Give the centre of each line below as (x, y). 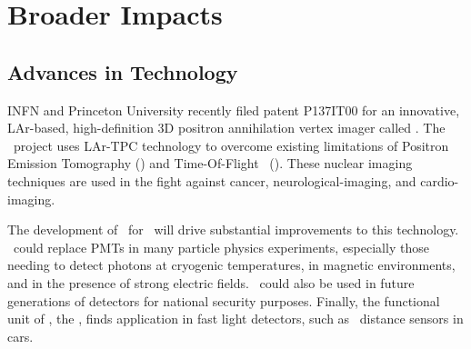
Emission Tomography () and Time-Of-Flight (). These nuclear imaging (210, 163)
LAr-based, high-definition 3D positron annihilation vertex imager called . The (226, 128)
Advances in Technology (123, 71)
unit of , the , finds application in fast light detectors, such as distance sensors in (235, 319)
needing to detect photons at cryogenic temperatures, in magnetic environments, (231, 265)
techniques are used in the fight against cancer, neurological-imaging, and (212, 180)
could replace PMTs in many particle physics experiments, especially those (221, 247)
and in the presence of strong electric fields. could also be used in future (211, 282)
